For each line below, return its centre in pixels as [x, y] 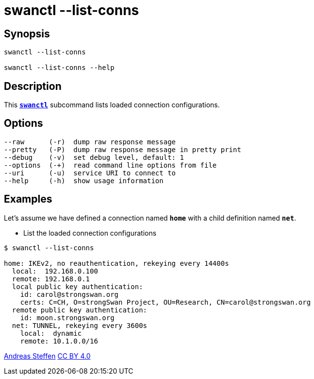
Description [33, 86]
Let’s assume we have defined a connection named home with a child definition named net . [150, 218]
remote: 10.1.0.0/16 [59, 341]
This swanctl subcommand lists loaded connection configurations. [112, 105]
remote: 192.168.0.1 [51, 279]
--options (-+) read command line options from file [110, 165]
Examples [28, 199]
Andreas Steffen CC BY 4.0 [47, 356]
